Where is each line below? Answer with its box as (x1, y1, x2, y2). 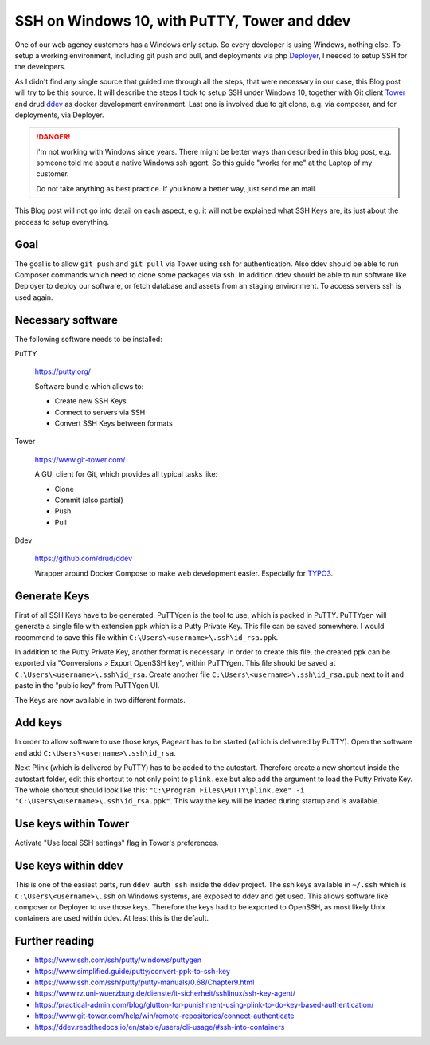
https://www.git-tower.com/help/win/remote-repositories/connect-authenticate (34, 1011, 295, 1020)
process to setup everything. (14, 217, 109, 226)
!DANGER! (36, 132, 71, 142)
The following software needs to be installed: (14, 334, 162, 344)
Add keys (14, 716, 63, 729)
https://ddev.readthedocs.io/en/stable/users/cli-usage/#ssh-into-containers (34, 1022, 285, 1031)
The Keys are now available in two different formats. (14, 695, 186, 705)
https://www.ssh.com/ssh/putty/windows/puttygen (34, 955, 202, 964)
